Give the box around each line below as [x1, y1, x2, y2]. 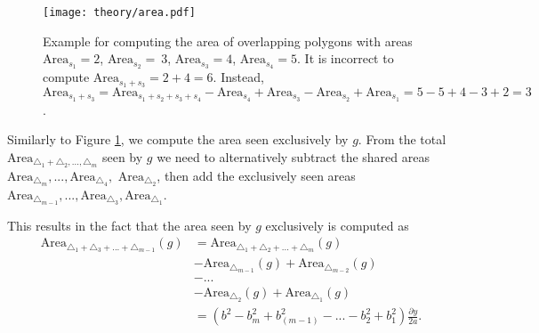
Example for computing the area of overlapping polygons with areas [43, 31, 413, 50]
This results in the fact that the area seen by [7, 215, 252, 234]
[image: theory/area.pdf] [43, 6, 196, 19]
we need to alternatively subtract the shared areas [157, 148, 430, 166]
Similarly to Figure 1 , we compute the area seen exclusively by [7, 130, 349, 149]
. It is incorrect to [297, 49, 394, 68]
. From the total [358, 130, 446, 149]
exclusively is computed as [265, 215, 409, 234]
